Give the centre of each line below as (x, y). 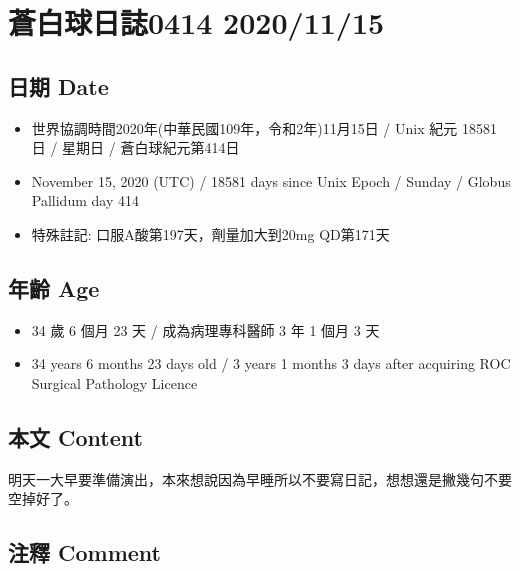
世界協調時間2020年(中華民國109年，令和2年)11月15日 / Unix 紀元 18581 (264, 127)
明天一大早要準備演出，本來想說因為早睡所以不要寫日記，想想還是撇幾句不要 (260, 478)
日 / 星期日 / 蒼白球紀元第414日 (135, 147)
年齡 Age (54, 287)
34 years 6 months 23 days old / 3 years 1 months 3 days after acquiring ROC (271, 363)
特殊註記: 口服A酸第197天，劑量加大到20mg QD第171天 (210, 233)
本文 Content (75, 436)
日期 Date (58, 85)
